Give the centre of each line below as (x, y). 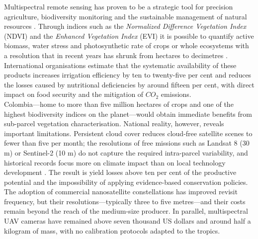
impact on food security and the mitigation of (74, 94)
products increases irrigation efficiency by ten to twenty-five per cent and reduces (128, 75)
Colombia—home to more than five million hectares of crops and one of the (119, 104)
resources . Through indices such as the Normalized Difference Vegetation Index (125, 26)
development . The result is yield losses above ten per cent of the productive (120, 172)
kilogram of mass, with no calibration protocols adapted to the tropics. (112, 230)
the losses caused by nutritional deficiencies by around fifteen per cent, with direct (129, 84)
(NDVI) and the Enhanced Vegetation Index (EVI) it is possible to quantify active (129, 36)
